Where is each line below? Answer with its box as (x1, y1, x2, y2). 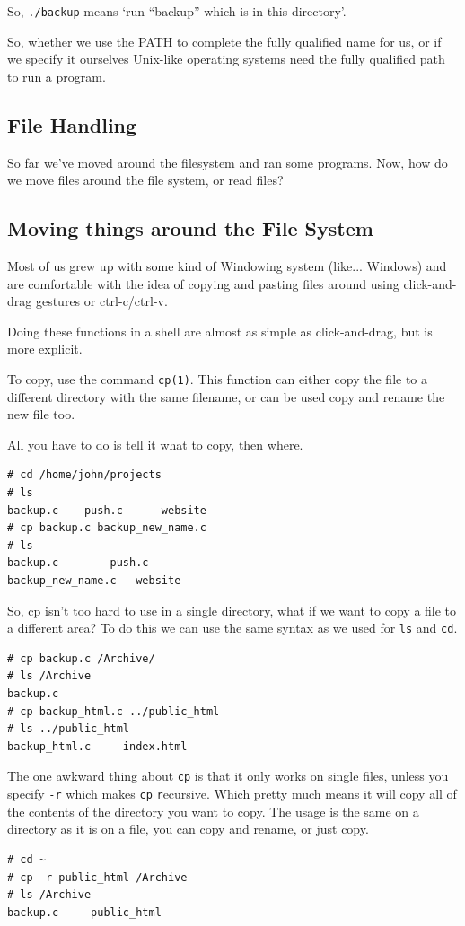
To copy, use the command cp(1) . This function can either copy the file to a (7, 370, 428, 388)
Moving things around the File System (7, 214, 373, 242)
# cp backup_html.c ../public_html (7, 704, 220, 718)
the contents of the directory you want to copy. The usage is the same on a (7, 801, 419, 820)
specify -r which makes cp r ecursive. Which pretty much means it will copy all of (7, 784, 457, 803)
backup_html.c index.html (7, 739, 188, 753)
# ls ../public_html (7, 722, 130, 736)
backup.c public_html (7, 905, 162, 919)
